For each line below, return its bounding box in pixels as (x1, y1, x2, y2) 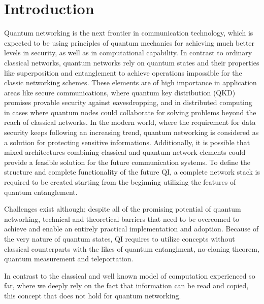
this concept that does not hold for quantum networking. (4, 290, 181, 300)
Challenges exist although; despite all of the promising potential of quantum (4, 204, 241, 214)
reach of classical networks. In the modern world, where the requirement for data (4, 117, 256, 127)
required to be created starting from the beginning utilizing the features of (4, 177, 236, 187)
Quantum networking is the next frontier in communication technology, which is (4, 27, 253, 38)
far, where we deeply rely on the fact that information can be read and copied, (4, 280, 249, 291)
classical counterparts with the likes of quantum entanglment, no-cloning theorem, (4, 243, 259, 254)
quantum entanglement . (4, 186, 78, 197)
